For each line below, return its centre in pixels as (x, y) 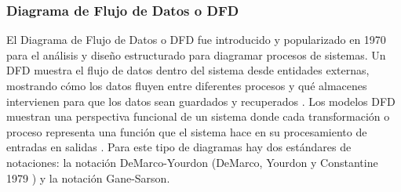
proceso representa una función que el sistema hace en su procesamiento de (187, 131)
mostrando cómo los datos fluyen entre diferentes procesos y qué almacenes (187, 85)
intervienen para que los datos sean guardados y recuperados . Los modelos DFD (201, 101)
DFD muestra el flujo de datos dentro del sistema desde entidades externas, (188, 70)
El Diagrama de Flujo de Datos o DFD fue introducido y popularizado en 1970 (196, 40)
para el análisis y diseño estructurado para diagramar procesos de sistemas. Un (196, 54)
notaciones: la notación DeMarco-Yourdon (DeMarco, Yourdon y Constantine (192, 162)
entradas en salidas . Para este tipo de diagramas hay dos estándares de (179, 147)
